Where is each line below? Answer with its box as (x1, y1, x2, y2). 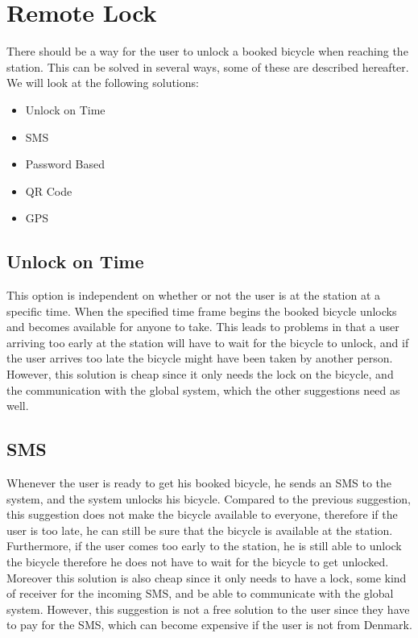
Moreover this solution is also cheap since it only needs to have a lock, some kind (6, 569, 407, 586)
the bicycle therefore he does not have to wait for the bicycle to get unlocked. (6, 553, 389, 570)
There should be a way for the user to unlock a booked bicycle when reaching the (6, 43, 408, 60)
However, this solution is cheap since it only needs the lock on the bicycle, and (6, 366, 394, 383)
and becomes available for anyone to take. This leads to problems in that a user (6, 318, 399, 335)
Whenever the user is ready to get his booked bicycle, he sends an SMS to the (6, 474, 392, 491)
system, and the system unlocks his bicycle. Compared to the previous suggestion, (6, 490, 412, 507)
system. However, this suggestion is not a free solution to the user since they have (6, 600, 410, 617)
